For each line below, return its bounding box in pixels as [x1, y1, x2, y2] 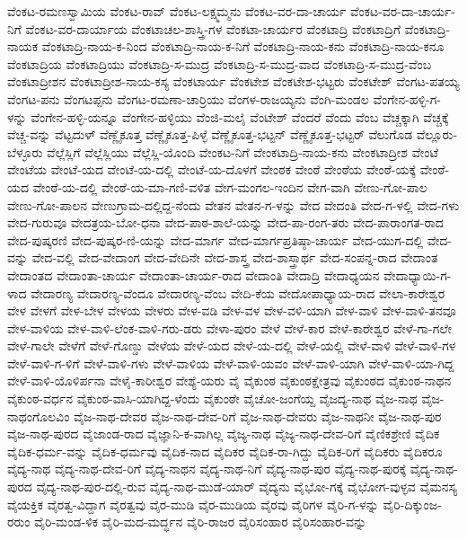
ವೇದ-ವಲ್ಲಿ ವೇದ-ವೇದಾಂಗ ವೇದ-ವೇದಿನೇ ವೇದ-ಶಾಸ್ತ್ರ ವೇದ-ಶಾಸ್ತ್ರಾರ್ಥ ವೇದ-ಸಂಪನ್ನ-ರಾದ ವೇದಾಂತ [31, 248, 438, 267]
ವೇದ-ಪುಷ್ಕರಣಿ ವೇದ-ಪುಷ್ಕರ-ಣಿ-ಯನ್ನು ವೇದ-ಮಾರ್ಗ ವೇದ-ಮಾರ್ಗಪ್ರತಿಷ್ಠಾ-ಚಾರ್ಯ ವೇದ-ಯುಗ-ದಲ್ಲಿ [7, 230, 424, 249]
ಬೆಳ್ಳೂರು [7, 142, 43, 161]
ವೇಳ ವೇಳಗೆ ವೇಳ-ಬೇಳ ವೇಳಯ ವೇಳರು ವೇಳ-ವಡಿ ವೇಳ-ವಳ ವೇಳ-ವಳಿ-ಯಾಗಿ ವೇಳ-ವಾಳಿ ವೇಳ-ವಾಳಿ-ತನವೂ [7, 301, 456, 320]
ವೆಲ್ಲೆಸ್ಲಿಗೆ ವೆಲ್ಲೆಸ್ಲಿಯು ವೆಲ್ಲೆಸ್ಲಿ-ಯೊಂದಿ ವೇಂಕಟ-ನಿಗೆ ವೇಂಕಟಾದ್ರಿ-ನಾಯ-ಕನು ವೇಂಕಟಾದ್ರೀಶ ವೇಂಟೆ [47, 142, 439, 161]
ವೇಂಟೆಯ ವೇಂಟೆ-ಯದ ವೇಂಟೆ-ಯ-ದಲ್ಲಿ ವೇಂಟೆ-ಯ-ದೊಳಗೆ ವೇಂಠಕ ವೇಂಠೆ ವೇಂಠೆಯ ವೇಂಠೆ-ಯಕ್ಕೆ [7, 160, 417, 179]
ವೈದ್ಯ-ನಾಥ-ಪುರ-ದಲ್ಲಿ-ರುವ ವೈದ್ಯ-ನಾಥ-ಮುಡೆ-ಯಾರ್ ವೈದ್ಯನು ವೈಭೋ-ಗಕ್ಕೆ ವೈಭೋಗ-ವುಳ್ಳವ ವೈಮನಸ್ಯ [36, 477, 457, 496]
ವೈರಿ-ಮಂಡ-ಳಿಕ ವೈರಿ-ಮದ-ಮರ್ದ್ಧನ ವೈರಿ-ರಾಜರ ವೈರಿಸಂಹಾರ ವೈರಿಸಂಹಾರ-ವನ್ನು [34, 512, 367, 531]
